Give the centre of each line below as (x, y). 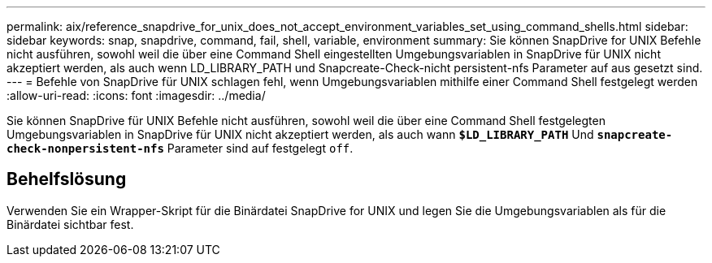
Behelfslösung (67, 179)
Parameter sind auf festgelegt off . (260, 148)
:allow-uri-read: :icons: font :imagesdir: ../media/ (136, 95)
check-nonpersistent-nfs (85, 149)
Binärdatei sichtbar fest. (70, 224)
